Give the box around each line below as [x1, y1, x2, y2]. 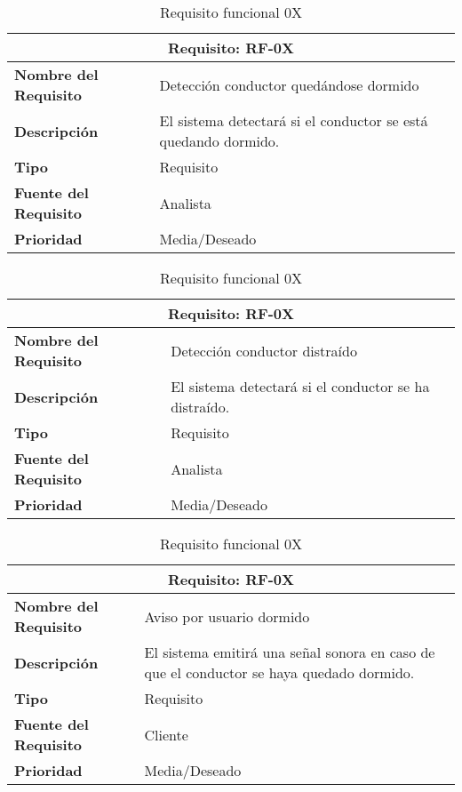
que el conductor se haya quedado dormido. [144, 662, 415, 683]
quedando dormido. [159, 131, 280, 151]
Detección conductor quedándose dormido [159, 74, 419, 95]
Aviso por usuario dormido [144, 605, 310, 627]
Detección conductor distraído [171, 340, 357, 361]
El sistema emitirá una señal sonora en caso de [144, 642, 435, 662]
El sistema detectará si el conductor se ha [171, 376, 430, 396]
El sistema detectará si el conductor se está [159, 110, 428, 131]
